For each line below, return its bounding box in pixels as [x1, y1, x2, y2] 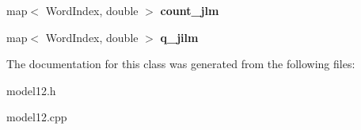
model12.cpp [6, 109, 67, 125]
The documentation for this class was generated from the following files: [6, 55, 355, 72]
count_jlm [160, 2, 219, 18]
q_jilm [160, 29, 199, 45]
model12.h [6, 82, 56, 98]
